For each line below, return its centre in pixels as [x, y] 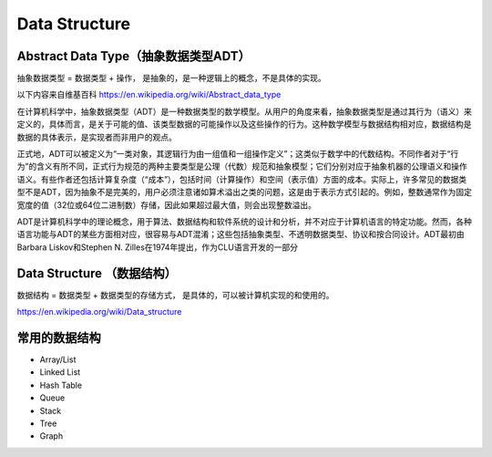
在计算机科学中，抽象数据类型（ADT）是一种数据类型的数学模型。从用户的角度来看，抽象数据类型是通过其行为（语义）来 [245, 111]
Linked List [60, 372]
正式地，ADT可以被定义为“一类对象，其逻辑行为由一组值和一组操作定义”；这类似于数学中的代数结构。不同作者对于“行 [238, 154]
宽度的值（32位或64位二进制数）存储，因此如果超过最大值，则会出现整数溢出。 [166, 204]
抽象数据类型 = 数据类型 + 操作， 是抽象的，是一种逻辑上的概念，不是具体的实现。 [172, 78]
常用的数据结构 [59, 338]
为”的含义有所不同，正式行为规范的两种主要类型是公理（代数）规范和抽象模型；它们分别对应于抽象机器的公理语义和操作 [242, 166]
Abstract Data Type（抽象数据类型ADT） [133, 56]
